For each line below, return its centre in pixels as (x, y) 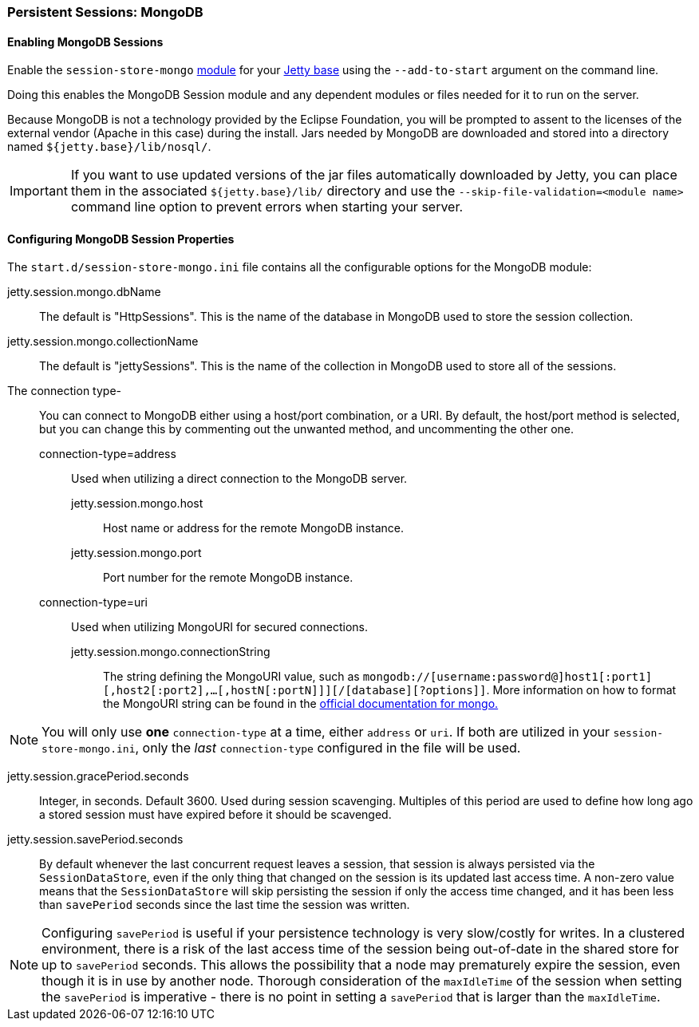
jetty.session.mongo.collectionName (103, 342)
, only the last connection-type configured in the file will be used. (328, 748)
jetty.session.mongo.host (137, 504)
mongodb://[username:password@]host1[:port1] (507, 677)
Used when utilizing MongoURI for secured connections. (220, 627)
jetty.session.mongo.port (136, 553)
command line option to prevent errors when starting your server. (267, 207)
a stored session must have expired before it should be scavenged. (215, 815)
